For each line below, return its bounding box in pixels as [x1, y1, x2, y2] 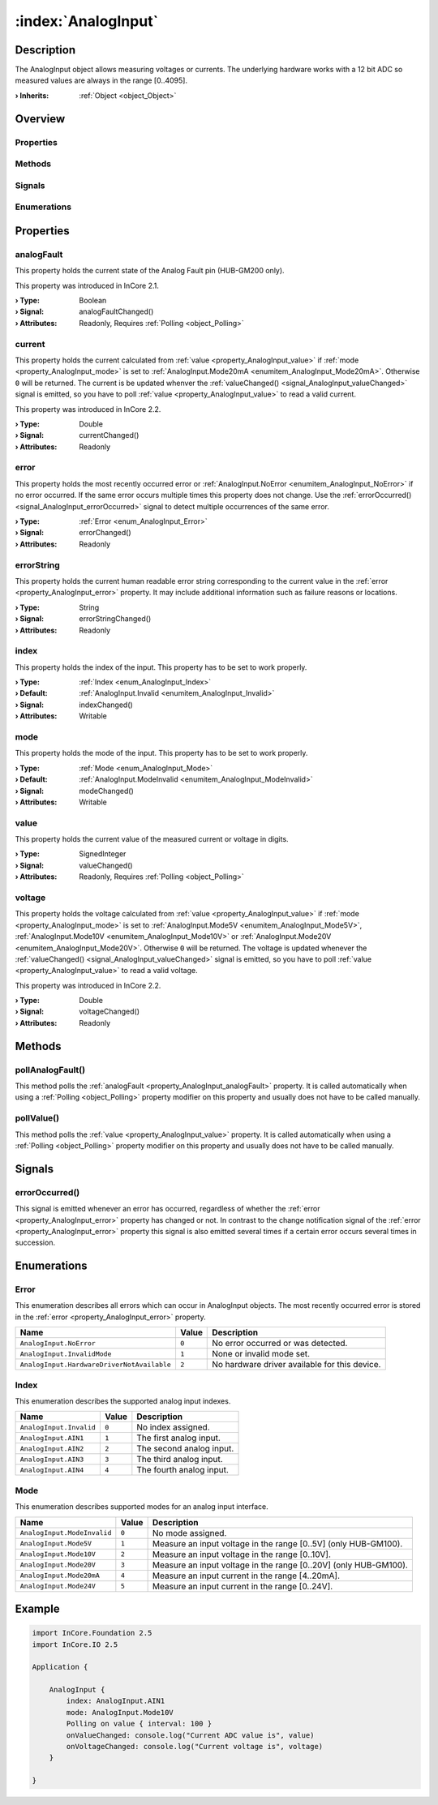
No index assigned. [136, 1421, 210, 1433]
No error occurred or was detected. [212, 1338, 348, 1349]
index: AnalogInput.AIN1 [66, 1696, 165, 1706]
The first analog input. [136, 1432, 221, 1443]
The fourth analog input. [136, 1464, 229, 1476]
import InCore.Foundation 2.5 [32, 1628, 152, 1638]
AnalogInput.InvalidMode [19, 1349, 112, 1358]
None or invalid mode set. [212, 1348, 311, 1360]
